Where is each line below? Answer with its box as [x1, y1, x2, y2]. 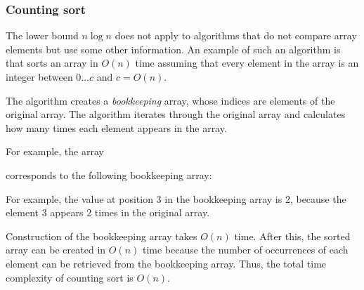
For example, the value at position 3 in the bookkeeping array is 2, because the [6, 191, 346, 206]
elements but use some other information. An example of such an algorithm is [6, 41, 341, 56]
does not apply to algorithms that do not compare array [115, 28, 357, 43]
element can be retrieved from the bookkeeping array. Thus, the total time [6, 256, 327, 270]
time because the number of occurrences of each [142, 242, 349, 257]
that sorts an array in [6, 55, 98, 70]
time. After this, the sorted [234, 228, 351, 243]
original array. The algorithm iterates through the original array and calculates [6, 107, 346, 121]
